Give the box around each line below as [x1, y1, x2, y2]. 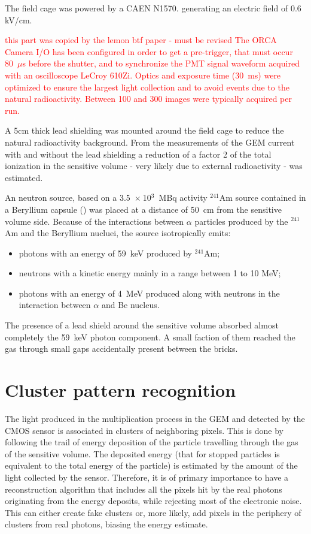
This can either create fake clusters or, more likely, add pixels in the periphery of [5, 506, 301, 518]
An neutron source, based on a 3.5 [5, 191, 130, 204]
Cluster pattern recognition [5, 378, 236, 402]
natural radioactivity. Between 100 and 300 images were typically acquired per [5, 92, 292, 105]
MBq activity [158, 191, 208, 204]
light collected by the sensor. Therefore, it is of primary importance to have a [5, 470, 289, 483]
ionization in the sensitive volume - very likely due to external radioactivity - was [5, 159, 303, 172]
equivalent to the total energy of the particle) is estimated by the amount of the [5, 459, 298, 472]
